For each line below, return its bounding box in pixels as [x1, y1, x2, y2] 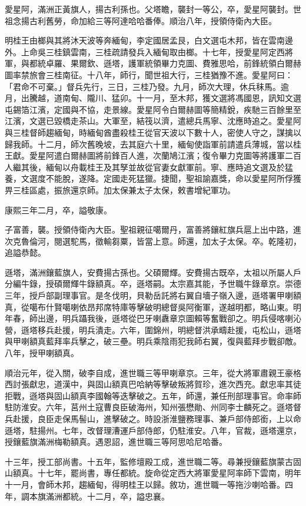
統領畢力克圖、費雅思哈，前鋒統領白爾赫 [144, 57, 301, 69]
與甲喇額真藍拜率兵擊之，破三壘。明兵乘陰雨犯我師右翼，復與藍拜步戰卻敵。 [5, 335, 301, 347]
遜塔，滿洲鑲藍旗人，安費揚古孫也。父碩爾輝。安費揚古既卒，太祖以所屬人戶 [5, 266, 301, 278]
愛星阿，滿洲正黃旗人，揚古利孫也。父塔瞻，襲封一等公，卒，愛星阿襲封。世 [5, 3, 301, 15]
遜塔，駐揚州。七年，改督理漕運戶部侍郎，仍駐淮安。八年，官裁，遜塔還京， [5, 424, 301, 436]
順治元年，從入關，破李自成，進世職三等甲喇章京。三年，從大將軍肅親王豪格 [5, 366, 301, 378]
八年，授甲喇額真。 [5, 347, 79, 359]
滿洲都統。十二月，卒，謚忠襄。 [45, 490, 169, 502]
